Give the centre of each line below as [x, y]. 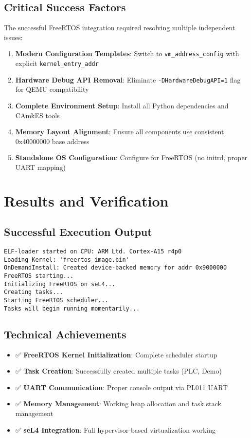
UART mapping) [41, 167]
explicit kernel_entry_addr [57, 63]
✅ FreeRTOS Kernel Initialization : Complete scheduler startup [116, 354]
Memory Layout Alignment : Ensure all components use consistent [120, 132]
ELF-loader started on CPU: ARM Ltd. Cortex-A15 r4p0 [93, 252]
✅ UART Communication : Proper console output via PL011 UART [121, 387]
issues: [13, 37]
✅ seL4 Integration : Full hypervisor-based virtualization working [116, 429]
